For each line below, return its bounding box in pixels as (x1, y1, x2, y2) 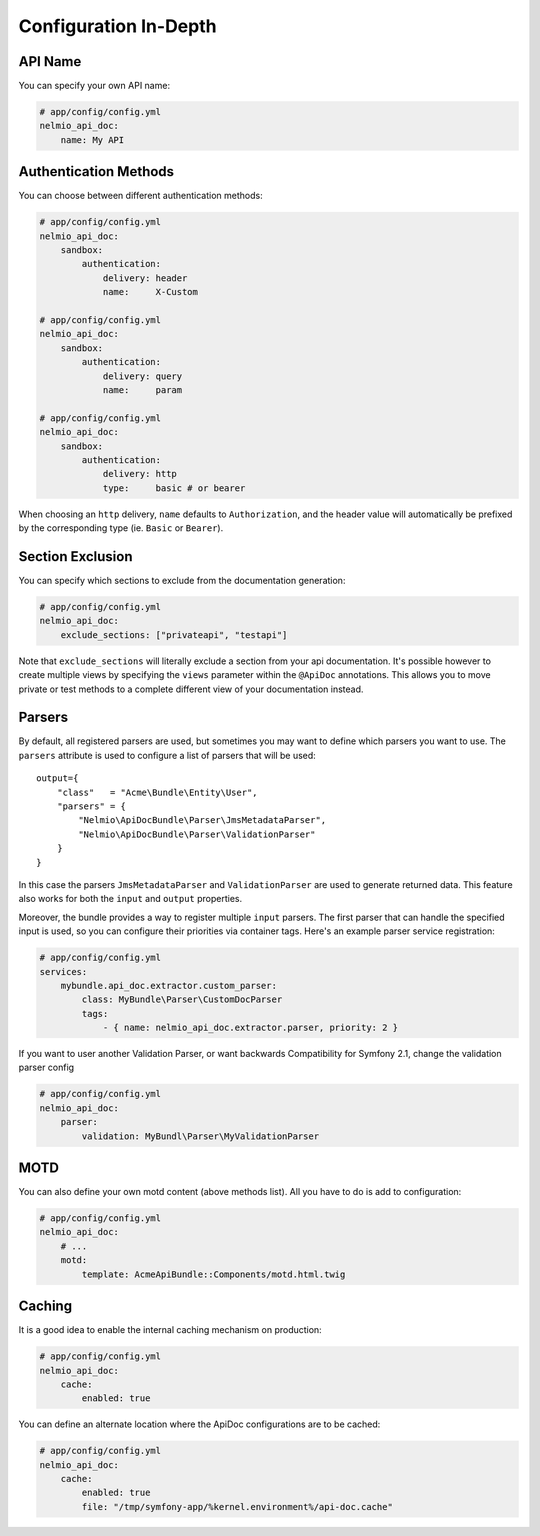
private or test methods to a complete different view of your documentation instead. (18, 683, 364, 695)
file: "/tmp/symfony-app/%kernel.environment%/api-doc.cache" (81, 1501, 394, 1512)
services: (39, 966, 88, 977)
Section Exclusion (18, 548, 133, 565)
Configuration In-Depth (18, 15, 217, 37)
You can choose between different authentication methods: (18, 190, 264, 202)
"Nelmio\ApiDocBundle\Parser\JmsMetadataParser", (78, 815, 327, 826)
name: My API (60, 134, 125, 145)
